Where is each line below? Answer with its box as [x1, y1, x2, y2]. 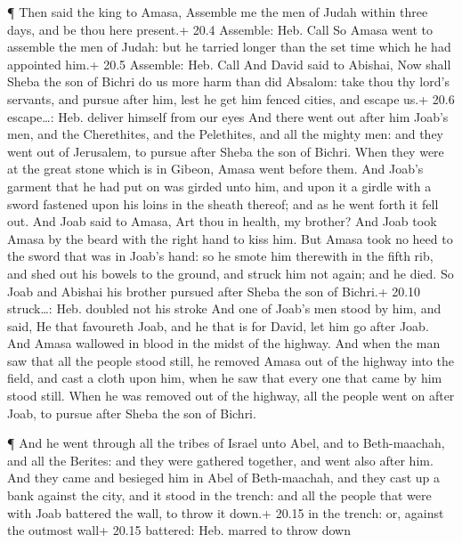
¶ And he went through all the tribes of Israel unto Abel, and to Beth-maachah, [7, 434, 445, 452]
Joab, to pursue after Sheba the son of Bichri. [7, 403, 256, 422]
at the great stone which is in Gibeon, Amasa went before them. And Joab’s [7, 159, 424, 178]
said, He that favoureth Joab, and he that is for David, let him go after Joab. [7, 316, 429, 335]
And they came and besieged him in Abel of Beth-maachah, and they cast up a [7, 468, 441, 487]
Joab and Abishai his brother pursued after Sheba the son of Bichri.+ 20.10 [7, 281, 421, 300]
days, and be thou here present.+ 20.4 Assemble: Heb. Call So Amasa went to [7, 20, 433, 38]
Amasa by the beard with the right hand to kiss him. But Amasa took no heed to [7, 229, 453, 247]
